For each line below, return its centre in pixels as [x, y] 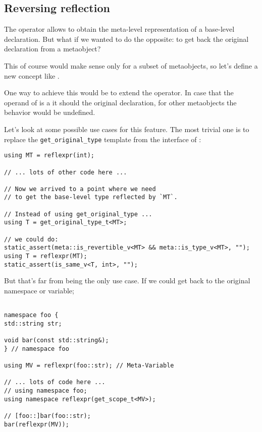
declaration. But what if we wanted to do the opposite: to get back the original [126, 39]
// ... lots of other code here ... [66, 172]
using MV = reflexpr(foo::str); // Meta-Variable [89, 366]
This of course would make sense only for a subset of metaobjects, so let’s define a [131, 65]
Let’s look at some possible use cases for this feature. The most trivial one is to [127, 129]
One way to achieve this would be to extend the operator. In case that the [119, 92]
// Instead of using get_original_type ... [78, 214]
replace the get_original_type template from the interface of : [103, 139]
